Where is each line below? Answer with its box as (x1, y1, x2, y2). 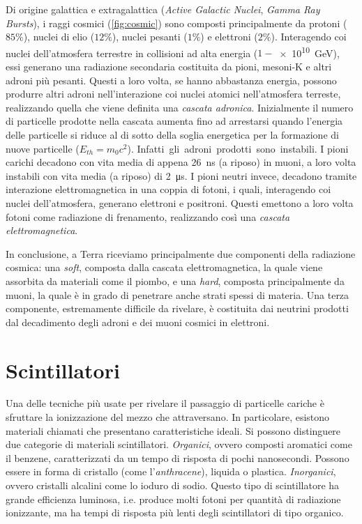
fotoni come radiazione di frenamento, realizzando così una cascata (6, 209, 290, 224)
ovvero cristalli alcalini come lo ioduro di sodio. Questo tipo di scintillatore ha (6, 478, 340, 492)
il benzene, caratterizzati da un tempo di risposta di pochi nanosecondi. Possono (6, 450, 349, 465)
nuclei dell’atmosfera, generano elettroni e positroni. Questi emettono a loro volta (6, 195, 354, 210)
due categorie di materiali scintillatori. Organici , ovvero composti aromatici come (6, 437, 352, 452)
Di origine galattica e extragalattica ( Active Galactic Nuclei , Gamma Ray (6, 2, 320, 16)
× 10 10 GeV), (279, 43, 340, 60)
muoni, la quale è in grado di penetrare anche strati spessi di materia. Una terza (6, 287, 349, 302)
